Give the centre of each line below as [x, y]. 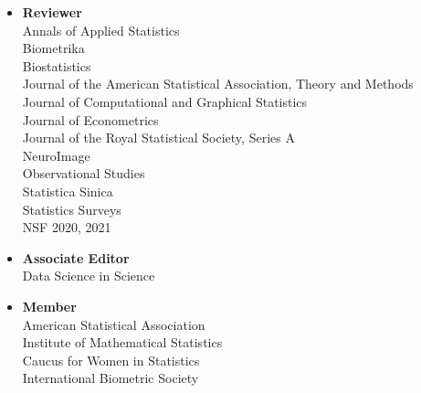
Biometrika [53, 48]
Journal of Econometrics [90, 119]
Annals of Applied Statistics [101, 30]
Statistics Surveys [72, 209]
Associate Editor [76, 257]
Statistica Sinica [68, 191]
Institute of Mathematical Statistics [122, 342]
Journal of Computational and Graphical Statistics [165, 101]
